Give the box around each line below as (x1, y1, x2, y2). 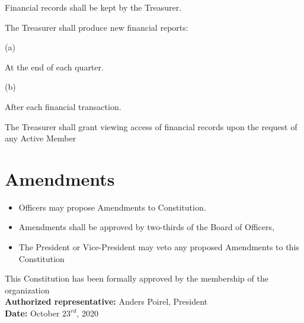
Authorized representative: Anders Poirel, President (5, 295, 208, 308)
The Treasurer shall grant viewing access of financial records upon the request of (5, 120, 297, 133)
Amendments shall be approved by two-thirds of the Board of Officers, (18, 221, 274, 233)
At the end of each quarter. (5, 60, 104, 73)
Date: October (5, 307, 60, 319)
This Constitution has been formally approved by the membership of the (5, 272, 268, 285)
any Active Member (5, 132, 76, 144)
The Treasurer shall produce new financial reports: (5, 21, 188, 33)
